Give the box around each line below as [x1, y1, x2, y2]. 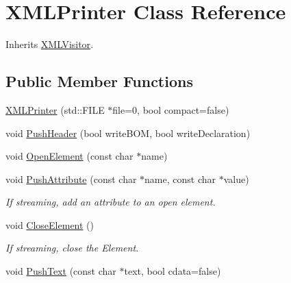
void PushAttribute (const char [5, 171, 137, 186]
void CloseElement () [5, 217, 94, 232]
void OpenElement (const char [5, 149, 134, 163]
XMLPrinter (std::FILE [5, 102, 105, 116]
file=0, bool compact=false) [112, 102, 229, 116]
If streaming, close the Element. [5, 241, 139, 255]
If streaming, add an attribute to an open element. [5, 195, 216, 209]
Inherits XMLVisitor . [5, 37, 94, 51]
